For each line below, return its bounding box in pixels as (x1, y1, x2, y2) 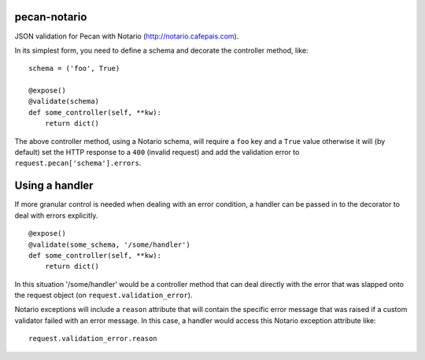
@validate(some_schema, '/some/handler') (28, 240, 190, 249)
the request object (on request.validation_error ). (14, 291, 193, 300)
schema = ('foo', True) (28, 64, 120, 73)
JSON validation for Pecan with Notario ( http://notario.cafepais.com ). (14, 31, 239, 41)
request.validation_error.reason (28, 334, 157, 343)
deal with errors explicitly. (14, 211, 98, 220)
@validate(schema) (28, 97, 100, 106)
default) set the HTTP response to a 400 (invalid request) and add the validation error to (14, 148, 300, 157)
